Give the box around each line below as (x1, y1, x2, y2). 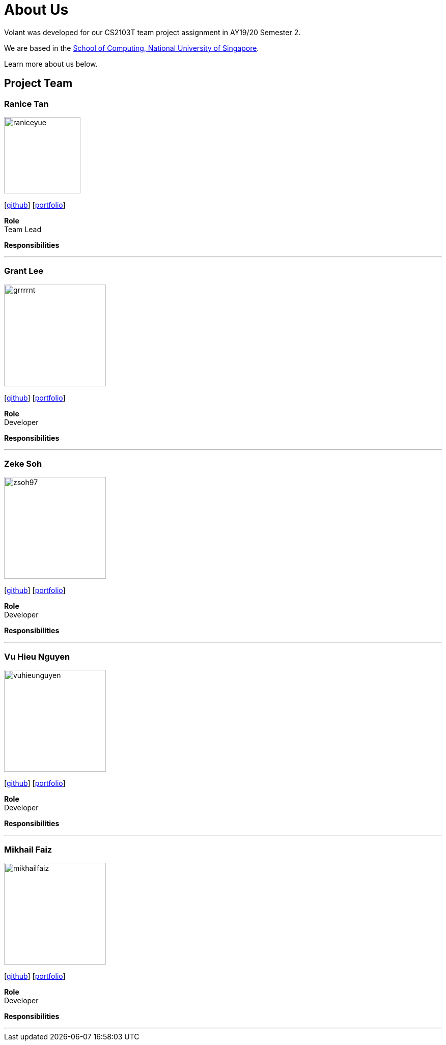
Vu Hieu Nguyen (4, 651, 70, 662)
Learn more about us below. (4, 59, 98, 68)
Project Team (4, 77, 73, 90)
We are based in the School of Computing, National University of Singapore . (4, 43, 259, 52)
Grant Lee (4, 266, 44, 276)
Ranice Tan (4, 98, 49, 109)
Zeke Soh (4, 459, 42, 469)
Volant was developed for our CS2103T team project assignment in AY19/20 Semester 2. (4, 27, 301, 37)
